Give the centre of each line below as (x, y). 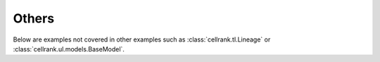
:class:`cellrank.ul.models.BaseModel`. (69, 49)
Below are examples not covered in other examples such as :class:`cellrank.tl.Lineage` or (142, 39)
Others (34, 18)
